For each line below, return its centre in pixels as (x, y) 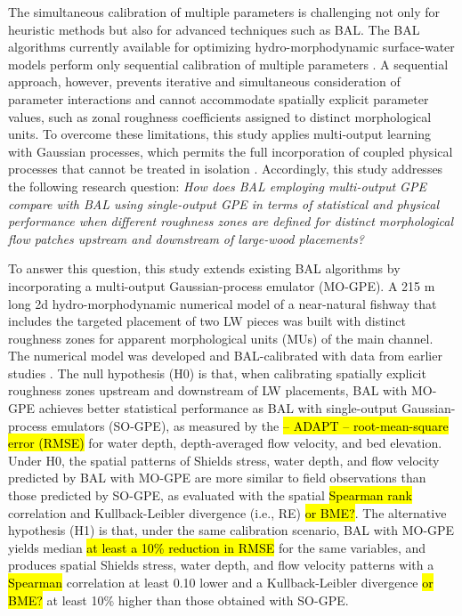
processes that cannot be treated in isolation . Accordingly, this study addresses (226, 169)
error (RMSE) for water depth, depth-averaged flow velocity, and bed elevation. (225, 443)
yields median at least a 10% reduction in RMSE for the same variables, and (217, 547)
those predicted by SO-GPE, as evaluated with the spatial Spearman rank (210, 495)
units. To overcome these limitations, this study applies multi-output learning (220, 134)
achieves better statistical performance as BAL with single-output (218, 408)
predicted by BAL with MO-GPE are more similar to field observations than (217, 478)
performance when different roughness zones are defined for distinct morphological (231, 221)
